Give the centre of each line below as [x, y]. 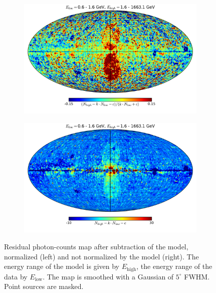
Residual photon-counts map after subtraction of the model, [96, 246]
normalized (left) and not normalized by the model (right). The [101, 256]
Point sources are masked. [44, 286]
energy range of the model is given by [62, 266]
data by [16, 276]
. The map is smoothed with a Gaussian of [108, 276]
